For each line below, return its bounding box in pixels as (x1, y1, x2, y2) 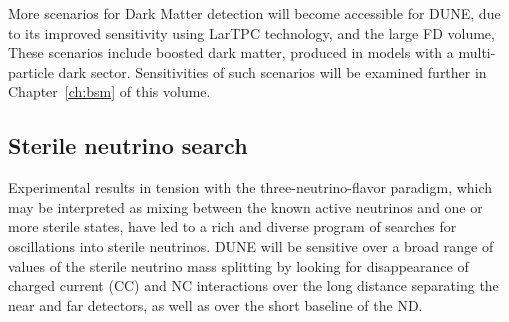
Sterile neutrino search (8, 130, 248, 161)
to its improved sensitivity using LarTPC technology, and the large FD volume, (8, 22, 495, 43)
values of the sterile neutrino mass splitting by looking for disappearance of (8, 255, 469, 276)
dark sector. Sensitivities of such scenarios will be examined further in (58, 61, 487, 82)
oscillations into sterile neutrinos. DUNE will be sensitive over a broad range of (8, 235, 494, 256)
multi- (458, 42, 496, 63)
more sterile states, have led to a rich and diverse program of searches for (8, 216, 457, 237)
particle (8, 61, 54, 82)
